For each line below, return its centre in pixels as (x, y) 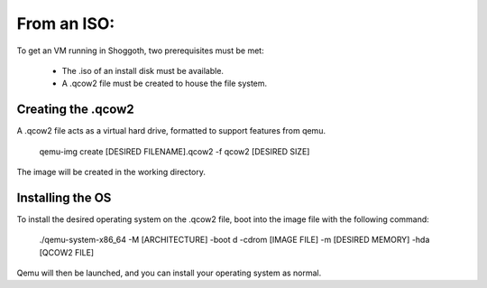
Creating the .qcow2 (75, 110)
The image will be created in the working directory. (111, 172)
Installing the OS (64, 197)
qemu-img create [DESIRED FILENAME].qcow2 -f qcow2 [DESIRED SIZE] (175, 151)
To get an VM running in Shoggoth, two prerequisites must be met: (141, 51)
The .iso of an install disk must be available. (143, 70)
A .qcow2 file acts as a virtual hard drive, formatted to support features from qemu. (171, 131)
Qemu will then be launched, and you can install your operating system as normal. (169, 273)
